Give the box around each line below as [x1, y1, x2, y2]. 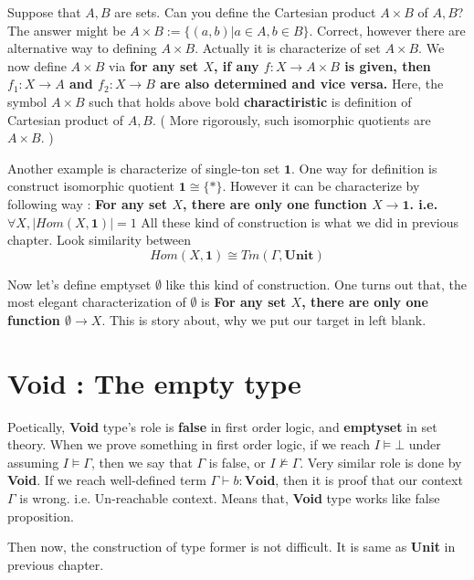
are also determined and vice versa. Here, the [160, 74, 444, 93]
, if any [214, 56, 259, 75]
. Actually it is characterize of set [195, 38, 381, 58]
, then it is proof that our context [275, 470, 463, 490]
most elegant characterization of [7, 292, 186, 311]
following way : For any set [7, 194, 168, 213]
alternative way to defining [7, 38, 157, 58]
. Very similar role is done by [300, 452, 462, 471]
